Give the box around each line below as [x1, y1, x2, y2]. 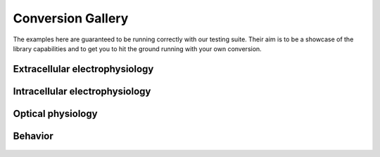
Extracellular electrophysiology [13, 63, 154, 75]
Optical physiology [13, 107, 98, 119]
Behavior [13, 130, 54, 142]
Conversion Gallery [13, 11, 129, 26]
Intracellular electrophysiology [13, 85, 151, 97]
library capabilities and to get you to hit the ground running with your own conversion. [13, 44, 262, 53]
